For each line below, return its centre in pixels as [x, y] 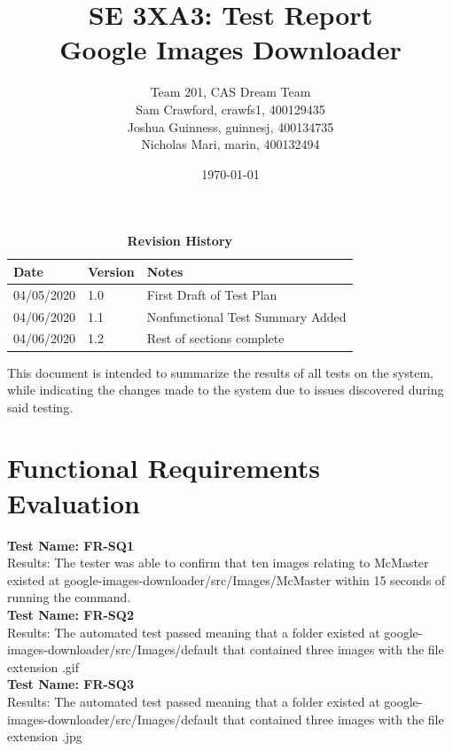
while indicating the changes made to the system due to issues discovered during [226, 390]
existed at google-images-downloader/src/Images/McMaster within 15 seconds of [226, 579]
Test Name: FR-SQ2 [70, 614]
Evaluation [74, 502]
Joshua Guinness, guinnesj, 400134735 [230, 126]
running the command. [69, 597]
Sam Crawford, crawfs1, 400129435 [230, 109]
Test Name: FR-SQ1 [70, 545]
